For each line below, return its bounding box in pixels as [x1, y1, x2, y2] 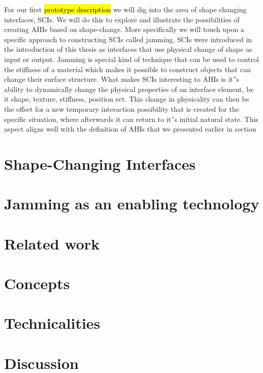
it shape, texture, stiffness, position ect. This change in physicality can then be [4, 94, 249, 104]
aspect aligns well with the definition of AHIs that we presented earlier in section [4, 123, 256, 134]
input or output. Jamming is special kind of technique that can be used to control [4, 53, 259, 64]
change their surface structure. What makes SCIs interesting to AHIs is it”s [4, 74, 240, 84]
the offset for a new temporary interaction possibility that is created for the [4, 103, 239, 114]
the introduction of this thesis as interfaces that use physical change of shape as [4, 44, 252, 54]
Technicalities [4, 313, 101, 333]
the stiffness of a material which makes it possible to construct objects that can [4, 64, 251, 74]
